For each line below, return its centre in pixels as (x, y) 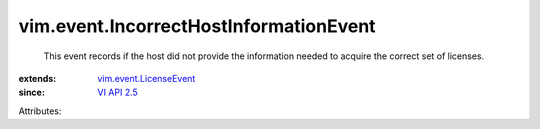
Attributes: (40, 111)
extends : (37, 78)
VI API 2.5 (118, 92)
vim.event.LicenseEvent (146, 78)
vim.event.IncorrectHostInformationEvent (197, 26)
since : (31, 92)
